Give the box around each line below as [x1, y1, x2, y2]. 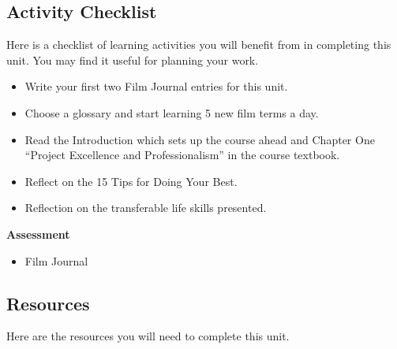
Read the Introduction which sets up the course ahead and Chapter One [24, 131, 375, 147]
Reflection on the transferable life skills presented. [24, 199, 267, 216]
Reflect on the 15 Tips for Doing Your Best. [24, 173, 238, 189]
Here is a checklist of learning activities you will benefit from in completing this [6, 36, 391, 53]
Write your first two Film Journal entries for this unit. [24, 78, 288, 95]
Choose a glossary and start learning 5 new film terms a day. [24, 104, 319, 121]
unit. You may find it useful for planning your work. [6, 51, 259, 68]
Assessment [6, 225, 70, 242]
